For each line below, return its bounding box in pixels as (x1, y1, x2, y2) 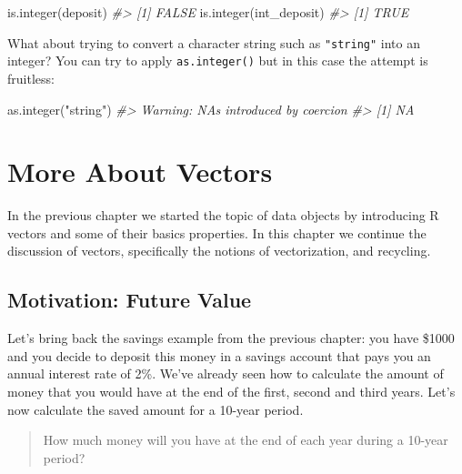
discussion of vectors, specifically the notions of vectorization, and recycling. (7, 241, 431, 260)
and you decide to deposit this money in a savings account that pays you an (7, 346, 431, 365)
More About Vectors (7, 153, 273, 190)
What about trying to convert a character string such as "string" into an (7, 33, 420, 52)
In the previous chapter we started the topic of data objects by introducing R (7, 206, 439, 225)
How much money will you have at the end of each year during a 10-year (43, 430, 448, 449)
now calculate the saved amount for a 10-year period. (7, 399, 304, 419)
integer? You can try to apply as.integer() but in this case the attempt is (7, 51, 428, 70)
